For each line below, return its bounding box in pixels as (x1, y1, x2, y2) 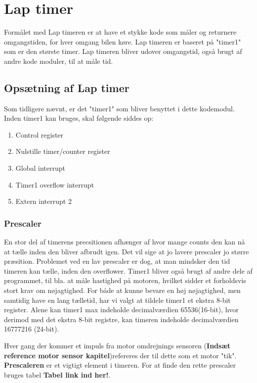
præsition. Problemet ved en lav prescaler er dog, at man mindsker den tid (4, 256, 230, 266)
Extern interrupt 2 (15, 196, 72, 206)
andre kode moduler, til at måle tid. (4, 55, 113, 66)
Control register (15, 129, 64, 140)
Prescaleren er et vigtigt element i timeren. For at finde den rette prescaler (4, 360, 236, 370)
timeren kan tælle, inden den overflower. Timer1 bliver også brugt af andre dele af (4, 265, 253, 276)
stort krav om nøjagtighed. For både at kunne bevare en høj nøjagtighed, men (4, 285, 241, 295)
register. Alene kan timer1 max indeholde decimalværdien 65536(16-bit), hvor (4, 304, 239, 315)
